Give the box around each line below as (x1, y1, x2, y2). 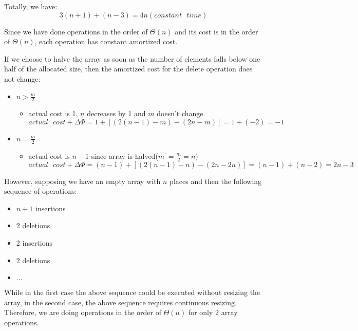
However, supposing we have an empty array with (4, 175, 161, 186)
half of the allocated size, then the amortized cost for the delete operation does (4, 63, 253, 74)
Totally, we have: (4, 1, 58, 11)
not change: (4, 73, 41, 84)
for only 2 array (188, 307, 238, 318)
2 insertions (16, 237, 52, 248)
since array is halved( (91, 150, 158, 161)
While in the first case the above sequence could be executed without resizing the (4, 287, 260, 298)
